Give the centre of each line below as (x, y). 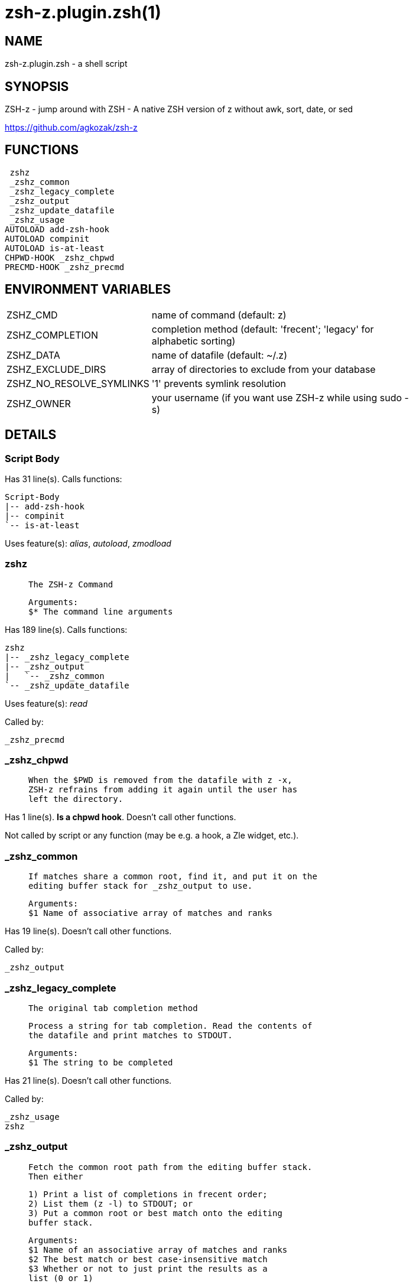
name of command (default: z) (219, 315)
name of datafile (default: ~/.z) (219, 355)
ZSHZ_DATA (33, 355)
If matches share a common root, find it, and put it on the (173, 877)
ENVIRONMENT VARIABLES (88, 290)
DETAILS (31, 435)
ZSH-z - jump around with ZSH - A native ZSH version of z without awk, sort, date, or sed (179, 109)
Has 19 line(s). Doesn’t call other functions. (88, 931)
